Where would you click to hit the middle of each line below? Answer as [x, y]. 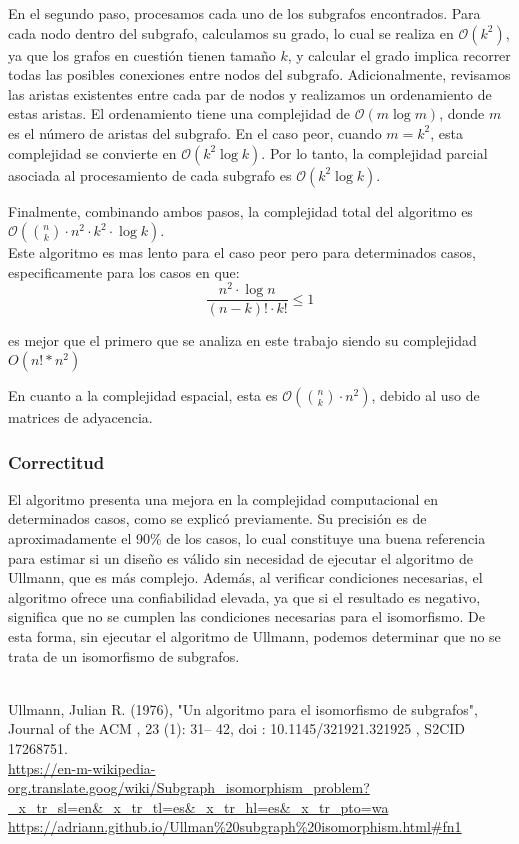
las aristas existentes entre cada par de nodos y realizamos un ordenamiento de [250, 93]
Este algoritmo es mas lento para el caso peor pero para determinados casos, [242, 252]
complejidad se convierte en [92, 152]
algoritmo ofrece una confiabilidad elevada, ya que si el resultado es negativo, [244, 596]
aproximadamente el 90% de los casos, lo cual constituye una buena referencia [247, 538]
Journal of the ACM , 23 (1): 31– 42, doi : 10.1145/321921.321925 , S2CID [236, 728]
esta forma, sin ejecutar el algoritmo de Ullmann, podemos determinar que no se [254, 636]
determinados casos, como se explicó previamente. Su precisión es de [217, 518]
